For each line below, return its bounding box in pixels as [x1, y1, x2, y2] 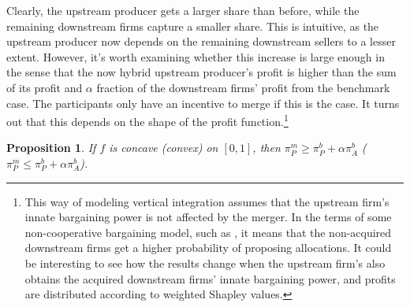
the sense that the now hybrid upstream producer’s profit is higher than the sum [6, 64, 397, 80]
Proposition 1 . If [6, 139, 96, 156]
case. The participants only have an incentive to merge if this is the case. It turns [6, 94, 400, 111]
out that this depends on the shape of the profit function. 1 [6, 111, 289, 129]
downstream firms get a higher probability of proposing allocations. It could [24, 239, 392, 256]
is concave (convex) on [109, 139, 218, 156]
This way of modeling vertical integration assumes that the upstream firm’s [24, 193, 389, 209]
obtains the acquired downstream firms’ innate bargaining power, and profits [24, 270, 396, 287]
